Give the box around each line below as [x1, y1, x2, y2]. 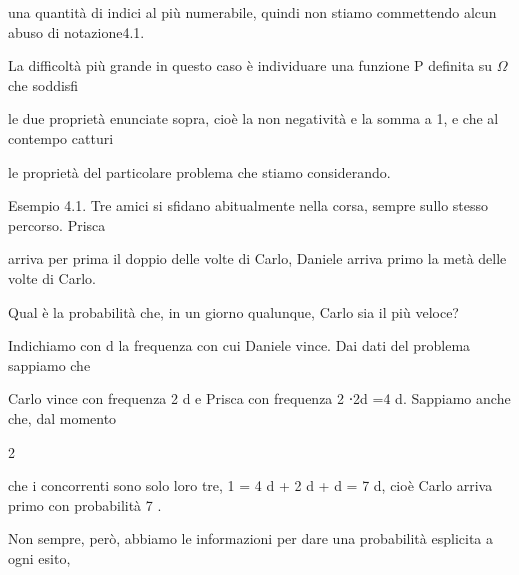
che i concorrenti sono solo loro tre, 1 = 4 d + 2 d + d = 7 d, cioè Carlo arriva [8, 475, 493, 496]
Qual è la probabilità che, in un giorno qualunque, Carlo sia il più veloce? [8, 301, 459, 322]
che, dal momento [8, 407, 117, 428]
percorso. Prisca [8, 214, 106, 235]
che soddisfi [8, 74, 79, 95]
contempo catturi [8, 127, 114, 148]
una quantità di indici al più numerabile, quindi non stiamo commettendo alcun [8, 2, 497, 22]
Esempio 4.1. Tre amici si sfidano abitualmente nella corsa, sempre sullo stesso [8, 195, 489, 216]
